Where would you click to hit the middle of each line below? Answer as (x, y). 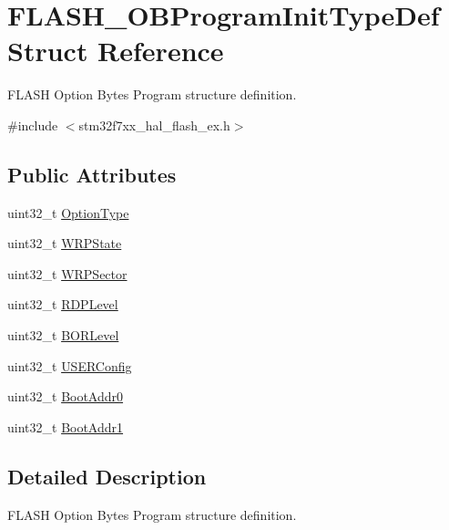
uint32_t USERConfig (70, 365)
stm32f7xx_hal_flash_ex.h (154, 125)
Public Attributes (92, 174)
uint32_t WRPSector (67, 273)
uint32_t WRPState (65, 243)
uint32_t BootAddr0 (66, 396)
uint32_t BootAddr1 (66, 426)
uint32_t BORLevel (63, 335)
